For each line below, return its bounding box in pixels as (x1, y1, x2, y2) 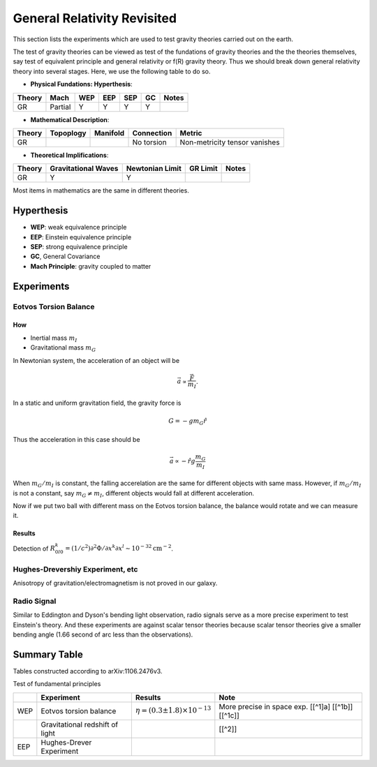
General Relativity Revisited (13, 10, 177, 26)
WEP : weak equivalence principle (30, 223, 127, 232)
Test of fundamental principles (13, 680, 101, 688)
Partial (50, 102, 71, 112)
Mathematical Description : (30, 115, 110, 124)
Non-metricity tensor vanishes (179, 137, 280, 147)
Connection (132, 128, 172, 137)
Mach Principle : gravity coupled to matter (30, 262, 151, 270)
